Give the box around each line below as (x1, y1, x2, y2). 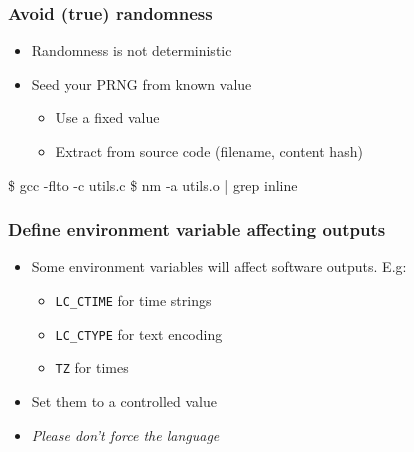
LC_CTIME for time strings (55, 290, 212, 310)
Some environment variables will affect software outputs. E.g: (31, 256, 407, 277)
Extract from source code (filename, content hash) (55, 141, 363, 161)
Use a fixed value (55, 107, 160, 128)
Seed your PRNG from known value (31, 73, 252, 94)
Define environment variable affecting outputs (8, 217, 386, 242)
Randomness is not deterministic (31, 40, 232, 61)
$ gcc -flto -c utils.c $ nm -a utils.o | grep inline (8, 174, 298, 195)
